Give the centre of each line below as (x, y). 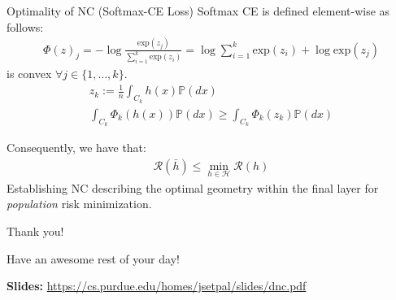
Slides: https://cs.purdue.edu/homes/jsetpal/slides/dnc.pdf (157, 286)
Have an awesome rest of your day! (93, 258)
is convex (29, 74)
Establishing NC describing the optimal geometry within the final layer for (193, 187)
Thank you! (35, 230)
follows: (25, 26)
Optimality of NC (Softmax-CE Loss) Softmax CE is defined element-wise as (198, 11)
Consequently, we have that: (76, 147)
